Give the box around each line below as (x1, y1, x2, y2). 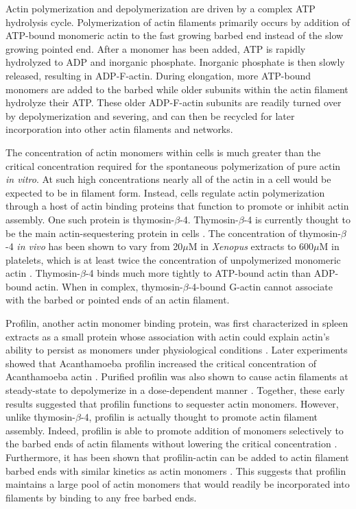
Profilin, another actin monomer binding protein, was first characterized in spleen (5, 316, 348, 330)
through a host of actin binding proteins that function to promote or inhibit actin (5, 199, 349, 213)
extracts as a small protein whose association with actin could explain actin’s (5, 329, 330, 343)
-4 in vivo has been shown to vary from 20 (5, 239, 183, 253)
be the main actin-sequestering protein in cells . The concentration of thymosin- (5, 225, 341, 240)
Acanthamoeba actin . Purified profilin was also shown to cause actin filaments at (5, 369, 348, 384)
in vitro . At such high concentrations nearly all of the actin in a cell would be (5, 172, 331, 186)
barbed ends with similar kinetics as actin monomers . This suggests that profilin (5, 463, 346, 477)
